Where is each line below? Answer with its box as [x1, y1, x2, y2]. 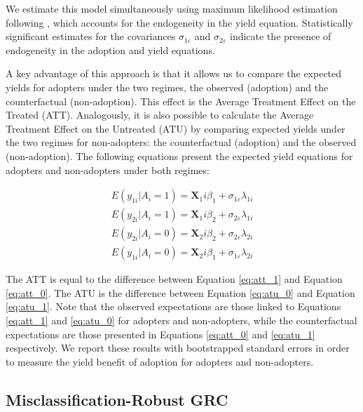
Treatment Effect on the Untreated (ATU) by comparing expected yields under [6, 121, 345, 135]
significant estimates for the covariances [6, 29, 176, 44]
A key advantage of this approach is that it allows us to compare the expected [6, 66, 342, 81]
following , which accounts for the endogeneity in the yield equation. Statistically [6, 15, 353, 29]
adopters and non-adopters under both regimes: [6, 162, 210, 177]
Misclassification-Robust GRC [6, 388, 228, 410]
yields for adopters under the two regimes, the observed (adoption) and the [6, 79, 329, 94]
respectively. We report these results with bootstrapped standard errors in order [6, 340, 350, 355]
